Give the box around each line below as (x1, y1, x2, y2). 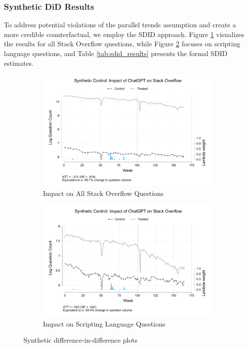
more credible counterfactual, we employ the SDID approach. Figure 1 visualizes (4, 29, 245, 39)
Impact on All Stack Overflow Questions (43, 188, 164, 198)
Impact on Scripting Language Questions (43, 318, 165, 329)
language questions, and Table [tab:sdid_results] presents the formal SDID (4, 48, 227, 58)
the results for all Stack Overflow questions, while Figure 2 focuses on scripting (4, 39, 240, 49)
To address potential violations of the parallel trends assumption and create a (4, 19, 236, 30)
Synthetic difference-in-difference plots (23, 335, 138, 345)
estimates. (4, 58, 34, 68)
